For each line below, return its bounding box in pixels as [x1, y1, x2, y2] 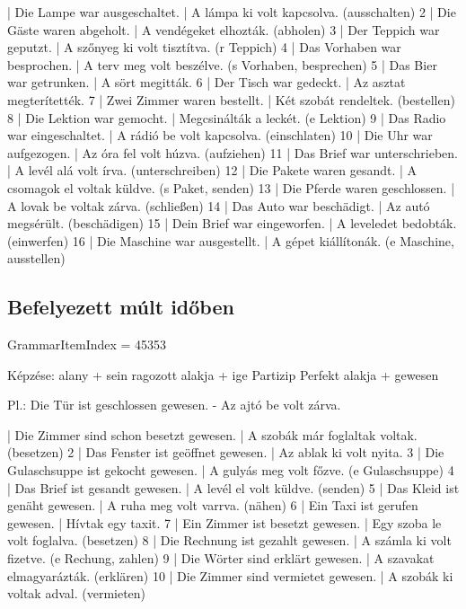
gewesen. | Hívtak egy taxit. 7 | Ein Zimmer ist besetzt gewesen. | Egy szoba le [7, 513, 442, 532]
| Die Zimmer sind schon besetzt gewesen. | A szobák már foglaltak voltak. [7, 425, 418, 444]
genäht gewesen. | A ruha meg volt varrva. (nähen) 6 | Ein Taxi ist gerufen [7, 496, 418, 515]
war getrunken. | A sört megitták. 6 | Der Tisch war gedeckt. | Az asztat [7, 73, 406, 92]
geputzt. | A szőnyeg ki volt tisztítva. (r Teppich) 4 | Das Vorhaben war [7, 38, 401, 57]
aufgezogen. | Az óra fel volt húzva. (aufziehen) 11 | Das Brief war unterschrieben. [7, 143, 458, 162]
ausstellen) [7, 249, 66, 268]
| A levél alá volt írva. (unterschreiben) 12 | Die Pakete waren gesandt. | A [7, 161, 418, 180]
